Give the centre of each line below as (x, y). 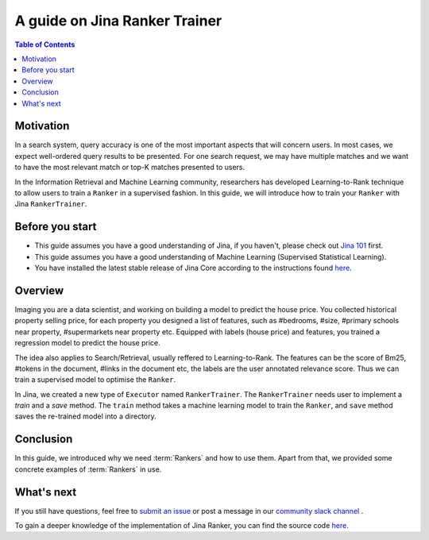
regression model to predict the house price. (87, 343)
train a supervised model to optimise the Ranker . (95, 380)
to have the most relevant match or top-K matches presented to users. (130, 168)
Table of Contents (45, 44)
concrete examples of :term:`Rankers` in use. (88, 469)
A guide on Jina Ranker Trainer (118, 21)
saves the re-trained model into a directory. (85, 416)
